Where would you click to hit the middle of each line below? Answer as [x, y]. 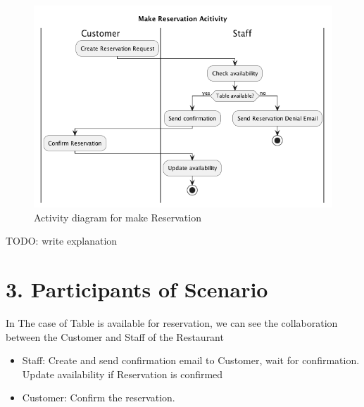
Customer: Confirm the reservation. [99, 398]
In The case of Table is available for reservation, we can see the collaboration [172, 323]
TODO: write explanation [62, 241]
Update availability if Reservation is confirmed [123, 374]
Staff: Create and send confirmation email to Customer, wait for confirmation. [191, 360]
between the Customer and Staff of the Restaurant [115, 336]
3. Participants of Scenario [137, 289]
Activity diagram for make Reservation [118, 217]
